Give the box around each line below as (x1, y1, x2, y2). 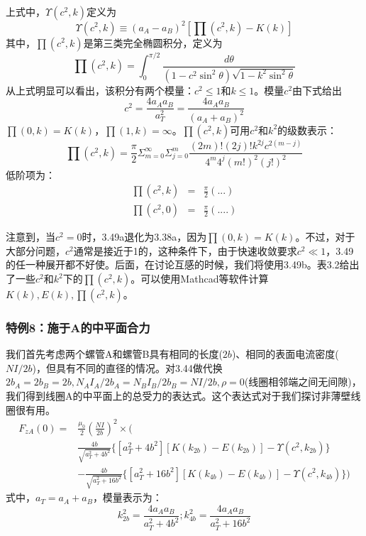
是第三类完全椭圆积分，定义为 (83, 35, 223, 50)
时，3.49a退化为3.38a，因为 (82, 229, 207, 244)
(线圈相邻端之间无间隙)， (244, 374, 362, 389)
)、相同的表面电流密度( (231, 346, 339, 361)
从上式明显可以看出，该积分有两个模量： (6, 82, 194, 97)
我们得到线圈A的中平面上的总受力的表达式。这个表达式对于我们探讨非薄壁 (6, 388, 351, 403)
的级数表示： (277, 122, 338, 137)
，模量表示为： (92, 490, 162, 505)
